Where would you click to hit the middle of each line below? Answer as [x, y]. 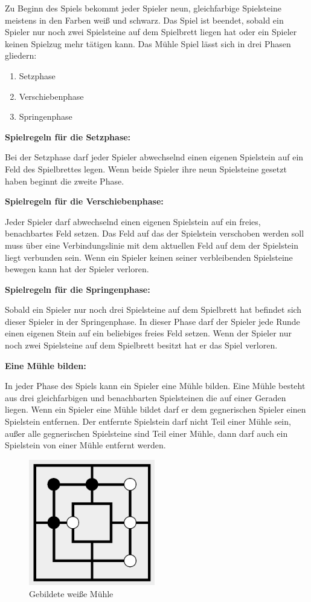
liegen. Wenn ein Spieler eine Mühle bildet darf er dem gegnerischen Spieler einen [155, 409]
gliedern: [21, 55]
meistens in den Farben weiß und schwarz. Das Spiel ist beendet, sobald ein [144, 20]
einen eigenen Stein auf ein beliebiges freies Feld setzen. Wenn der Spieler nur [149, 333]
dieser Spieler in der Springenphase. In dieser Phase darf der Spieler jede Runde [152, 321]
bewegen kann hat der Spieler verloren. [77, 269]
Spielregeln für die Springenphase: [78, 289]
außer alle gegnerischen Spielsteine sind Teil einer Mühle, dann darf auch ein [146, 433]
